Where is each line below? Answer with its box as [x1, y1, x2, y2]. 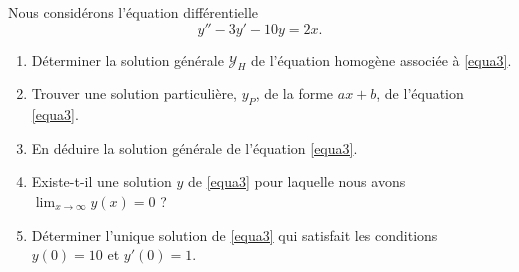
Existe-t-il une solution [31, 171, 172, 192]
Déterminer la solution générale [31, 49, 224, 70]
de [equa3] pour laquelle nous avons [187, 171, 406, 192]
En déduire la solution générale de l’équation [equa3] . [31, 137, 358, 158]
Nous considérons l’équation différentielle [8, 2, 258, 22]
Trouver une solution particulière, [31, 83, 238, 104]
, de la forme [255, 83, 334, 104]
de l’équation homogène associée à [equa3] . [250, 49, 512, 70]
